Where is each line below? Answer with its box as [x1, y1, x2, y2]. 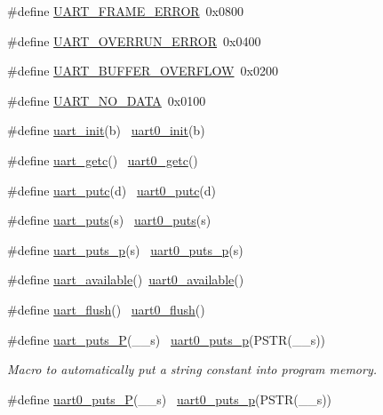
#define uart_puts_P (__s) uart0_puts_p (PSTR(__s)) [7, 330, 326, 348]
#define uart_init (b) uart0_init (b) [7, 121, 205, 140]
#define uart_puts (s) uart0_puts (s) [7, 211, 211, 229]
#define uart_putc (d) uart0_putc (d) [7, 180, 217, 199]
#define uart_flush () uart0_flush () [7, 299, 205, 318]
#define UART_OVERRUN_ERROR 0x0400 [7, 31, 261, 50]
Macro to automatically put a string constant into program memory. [7, 360, 378, 379]
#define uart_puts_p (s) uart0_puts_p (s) [7, 240, 243, 259]
